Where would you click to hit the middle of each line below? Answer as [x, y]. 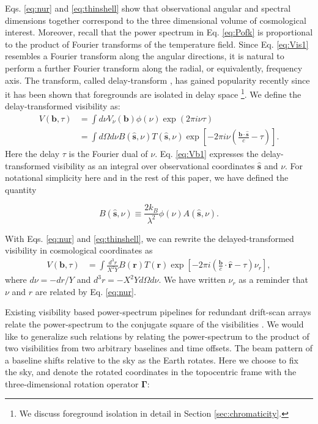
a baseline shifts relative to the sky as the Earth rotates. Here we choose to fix [152, 360]
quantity [21, 189]
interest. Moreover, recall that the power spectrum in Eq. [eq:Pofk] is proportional [159, 32]
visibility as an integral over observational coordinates [154, 165]
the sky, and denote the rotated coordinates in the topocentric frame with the [151, 372]
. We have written [192, 280]
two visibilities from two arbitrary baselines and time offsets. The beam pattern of [159, 348]
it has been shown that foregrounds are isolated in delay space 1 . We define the [153, 93]
